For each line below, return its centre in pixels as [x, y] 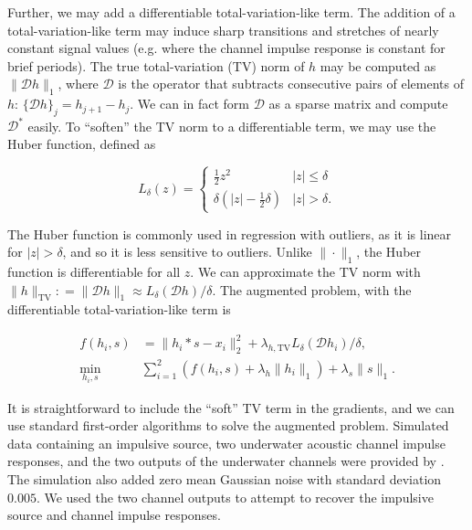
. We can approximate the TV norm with [305, 271]
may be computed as [378, 65]
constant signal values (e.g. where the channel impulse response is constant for [226, 48]
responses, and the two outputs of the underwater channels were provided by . [226, 461]
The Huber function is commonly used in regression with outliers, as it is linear [230, 233]
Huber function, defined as [82, 144]
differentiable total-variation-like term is [119, 309]
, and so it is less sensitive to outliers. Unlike [187, 252]
